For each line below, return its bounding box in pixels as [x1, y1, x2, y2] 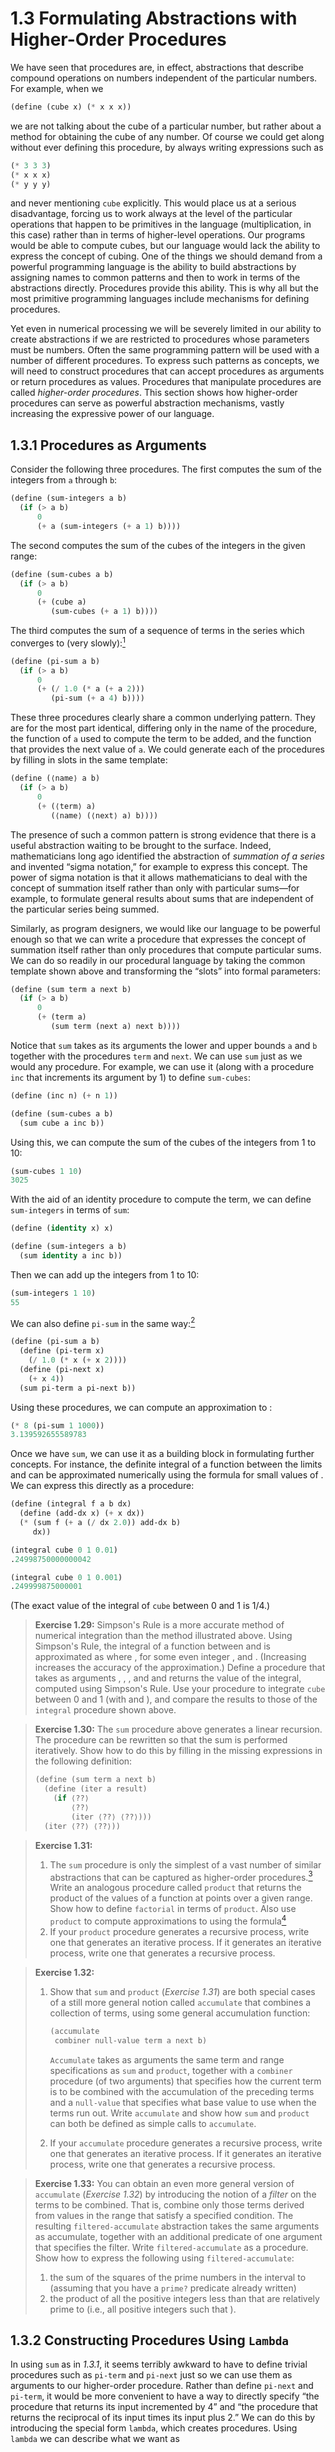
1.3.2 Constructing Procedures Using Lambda [10, 2332, 290, 2349]
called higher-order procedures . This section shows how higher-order [10, 387, 298, 399]
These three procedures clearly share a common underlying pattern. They [10, 712, 316, 724]
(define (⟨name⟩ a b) [10, 773, 101, 784]
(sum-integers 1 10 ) [10, 1288, 97, 1298]
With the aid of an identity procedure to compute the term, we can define [10, 1193, 312, 1206]
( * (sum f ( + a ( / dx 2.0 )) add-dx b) [19, 1518, 182, 1528]
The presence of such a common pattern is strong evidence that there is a [10, 828, 317, 841]
